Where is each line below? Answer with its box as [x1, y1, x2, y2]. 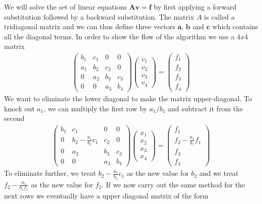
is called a [204, 11, 235, 22]
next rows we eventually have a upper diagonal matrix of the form [4, 190, 209, 200]
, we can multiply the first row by [43, 103, 147, 113]
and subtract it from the [168, 103, 243, 113]
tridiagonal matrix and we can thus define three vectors [4, 21, 175, 32]
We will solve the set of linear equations [4, 2, 127, 12]
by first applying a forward [154, 2, 237, 12]
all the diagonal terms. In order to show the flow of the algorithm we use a [4, 31, 235, 41]
